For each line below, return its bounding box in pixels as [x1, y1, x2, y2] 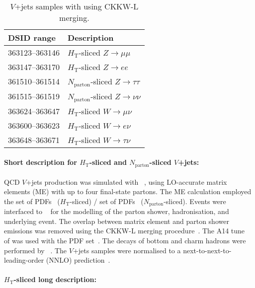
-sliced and [89, 157, 127, 167]
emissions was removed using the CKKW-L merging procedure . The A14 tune [4, 225, 245, 236]
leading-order [4, 255, 44, 265]
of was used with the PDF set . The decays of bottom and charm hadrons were [4, 235, 246, 245]
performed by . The [4, 245, 67, 255]
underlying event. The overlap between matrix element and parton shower [4, 216, 229, 226]
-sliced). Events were [164, 196, 226, 206]
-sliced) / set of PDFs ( [70, 196, 144, 206]
